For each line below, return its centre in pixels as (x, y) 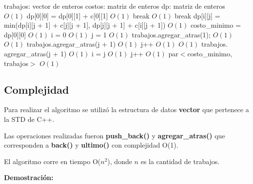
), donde (120, 161)
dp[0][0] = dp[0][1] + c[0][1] (67, 15)
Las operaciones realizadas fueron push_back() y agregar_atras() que (115, 135)
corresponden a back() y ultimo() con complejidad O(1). (91, 145)
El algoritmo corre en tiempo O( (52, 161)
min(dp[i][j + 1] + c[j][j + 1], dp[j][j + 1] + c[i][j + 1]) (85, 25)
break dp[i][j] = (197, 15)
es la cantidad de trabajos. (180, 161)
